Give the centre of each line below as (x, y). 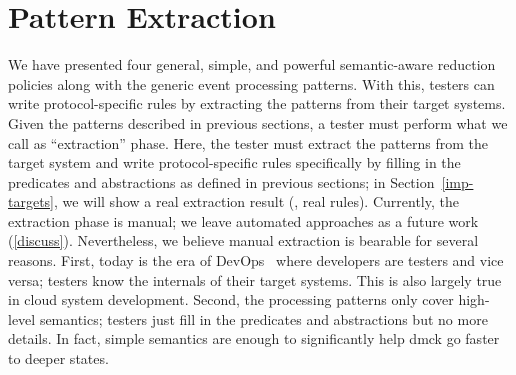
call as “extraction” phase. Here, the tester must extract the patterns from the (248, 142)
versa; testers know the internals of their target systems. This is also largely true (255, 279)
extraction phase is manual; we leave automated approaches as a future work (243, 220)
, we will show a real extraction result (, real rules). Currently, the (256, 201)
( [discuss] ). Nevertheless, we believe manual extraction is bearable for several (243, 240)
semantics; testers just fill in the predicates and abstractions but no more (263, 318)
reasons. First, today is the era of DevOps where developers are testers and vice (256, 260)
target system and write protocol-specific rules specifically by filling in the (234, 162)
